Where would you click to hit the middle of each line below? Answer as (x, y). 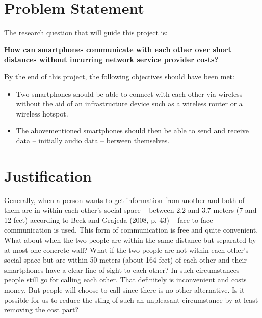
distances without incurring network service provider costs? (111, 59)
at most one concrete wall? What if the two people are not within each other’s (126, 250)
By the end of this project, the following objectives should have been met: (119, 76)
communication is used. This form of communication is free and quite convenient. (131, 230)
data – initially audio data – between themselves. (93, 140)
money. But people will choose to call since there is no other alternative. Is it (124, 289)
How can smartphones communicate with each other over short (118, 49)
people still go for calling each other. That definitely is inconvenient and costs (125, 280)
